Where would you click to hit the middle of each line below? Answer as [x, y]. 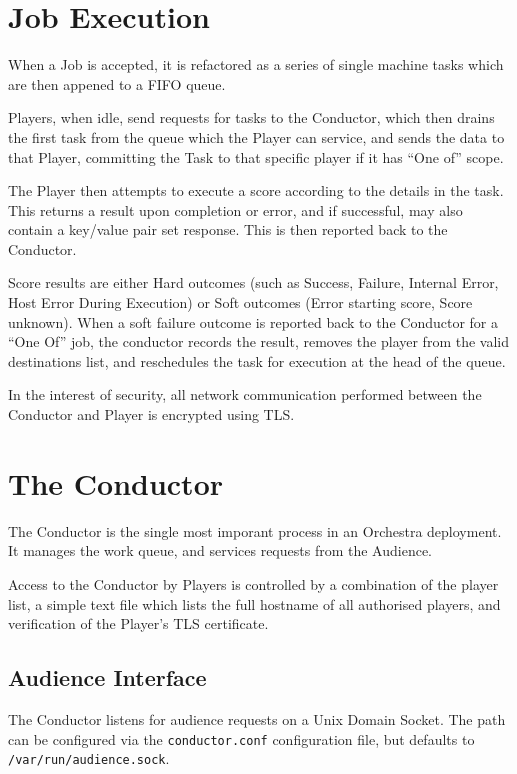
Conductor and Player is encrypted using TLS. [151, 414]
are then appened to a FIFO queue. [117, 83]
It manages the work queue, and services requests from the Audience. [220, 550]
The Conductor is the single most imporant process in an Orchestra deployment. [255, 530]
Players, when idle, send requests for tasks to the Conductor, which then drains [251, 117]
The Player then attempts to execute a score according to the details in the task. [256, 190]
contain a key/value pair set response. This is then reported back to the [228, 229]
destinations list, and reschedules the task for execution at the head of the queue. [257, 360]
